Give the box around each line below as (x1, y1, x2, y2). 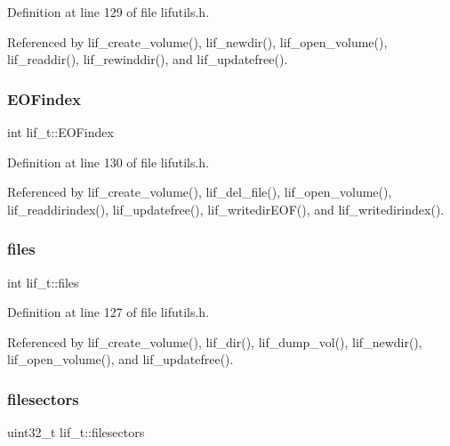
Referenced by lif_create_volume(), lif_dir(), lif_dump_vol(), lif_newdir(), (7, 332, 422, 351)
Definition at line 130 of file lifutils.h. (7, 152, 210, 171)
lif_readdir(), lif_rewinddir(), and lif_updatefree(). (7, 50, 288, 69)
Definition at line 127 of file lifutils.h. (7, 303, 210, 321)
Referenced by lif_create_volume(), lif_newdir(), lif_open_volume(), (7, 32, 388, 51)
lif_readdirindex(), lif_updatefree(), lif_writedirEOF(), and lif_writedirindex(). (7, 199, 445, 218)
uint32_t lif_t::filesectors (7, 423, 145, 442)
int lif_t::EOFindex (7, 123, 114, 141)
